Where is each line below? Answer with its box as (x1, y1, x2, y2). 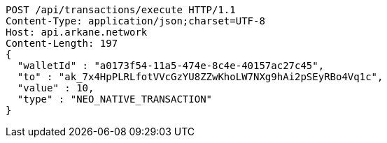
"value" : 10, (17, 82, 94, 93)
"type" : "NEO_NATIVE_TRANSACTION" (17, 93, 213, 105)
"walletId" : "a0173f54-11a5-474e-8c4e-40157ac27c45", (17, 60, 325, 71)
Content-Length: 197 (6, 38, 118, 49)
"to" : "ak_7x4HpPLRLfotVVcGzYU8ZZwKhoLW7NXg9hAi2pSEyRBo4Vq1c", (17, 71, 384, 82)
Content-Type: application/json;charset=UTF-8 (6, 15, 265, 27)
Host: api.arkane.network (6, 27, 148, 38)
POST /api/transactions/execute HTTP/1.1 (6, 4, 236, 15)
